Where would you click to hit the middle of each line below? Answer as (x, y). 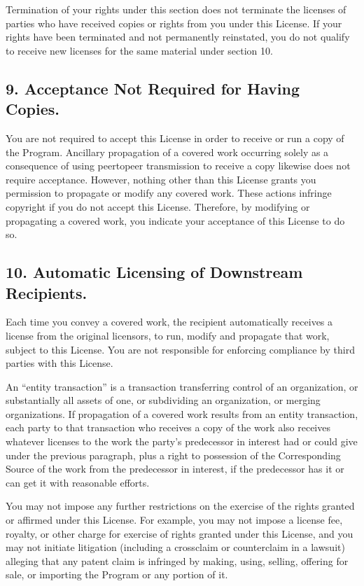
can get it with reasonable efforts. (78, 482)
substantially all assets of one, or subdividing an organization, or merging (163, 400)
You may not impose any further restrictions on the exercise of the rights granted (180, 506)
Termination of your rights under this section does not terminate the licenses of (176, 9)
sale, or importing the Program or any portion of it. (117, 574)
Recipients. (47, 292)
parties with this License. (59, 363)
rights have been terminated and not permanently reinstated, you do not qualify (178, 37)
